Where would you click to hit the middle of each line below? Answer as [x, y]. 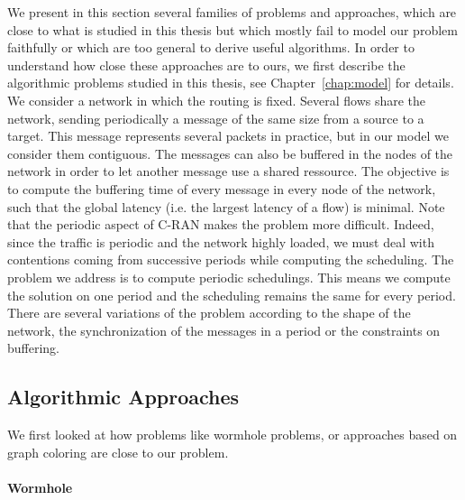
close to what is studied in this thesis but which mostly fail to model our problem [232, 29]
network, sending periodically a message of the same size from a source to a [216, 118]
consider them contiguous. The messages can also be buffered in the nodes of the [230, 153]
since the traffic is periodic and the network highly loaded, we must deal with [221, 241]
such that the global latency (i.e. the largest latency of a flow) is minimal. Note [226, 206]
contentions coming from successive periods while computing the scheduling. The [231, 259]
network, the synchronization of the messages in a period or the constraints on [224, 330]
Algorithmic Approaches [123, 397]
